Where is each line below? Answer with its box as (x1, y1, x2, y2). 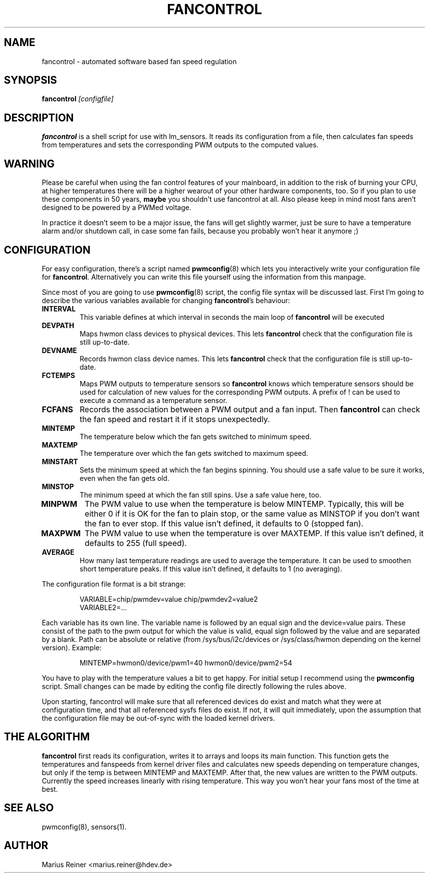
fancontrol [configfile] (42, 95, 114, 103)
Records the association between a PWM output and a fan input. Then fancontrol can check (79, 404, 420, 414)
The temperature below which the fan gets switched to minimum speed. (79, 432, 311, 441)
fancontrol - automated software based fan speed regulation (42, 57, 237, 66)
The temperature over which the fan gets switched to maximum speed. (79, 449, 309, 457)
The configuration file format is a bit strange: (42, 579, 186, 588)
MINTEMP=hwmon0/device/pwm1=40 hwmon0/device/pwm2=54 (79, 658, 292, 667)
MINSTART (42, 457, 78, 466)
